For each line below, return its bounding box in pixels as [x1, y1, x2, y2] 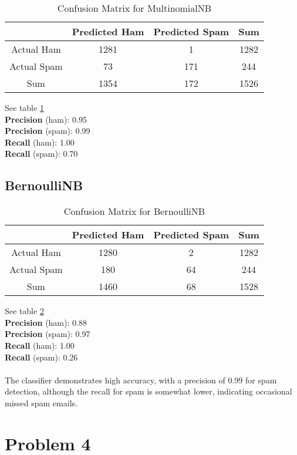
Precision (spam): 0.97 [5, 328, 90, 340]
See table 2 [5, 305, 44, 317]
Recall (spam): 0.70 [5, 147, 78, 160]
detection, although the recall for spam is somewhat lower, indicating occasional [5, 385, 292, 397]
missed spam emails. [5, 396, 77, 409]
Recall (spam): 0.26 [5, 350, 78, 363]
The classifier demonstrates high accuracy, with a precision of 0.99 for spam [5, 373, 277, 386]
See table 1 [5, 102, 44, 113]
